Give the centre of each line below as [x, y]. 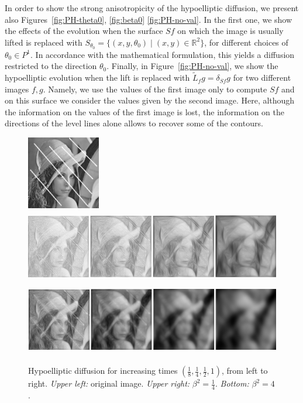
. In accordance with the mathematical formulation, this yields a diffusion [163, 54]
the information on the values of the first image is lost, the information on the [144, 111]
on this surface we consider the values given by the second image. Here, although [150, 100]
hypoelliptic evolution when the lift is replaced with [97, 77]
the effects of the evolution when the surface [84, 31]
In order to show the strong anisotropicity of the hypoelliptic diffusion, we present [152, 8]
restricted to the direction [51, 66]
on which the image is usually [230, 31]
